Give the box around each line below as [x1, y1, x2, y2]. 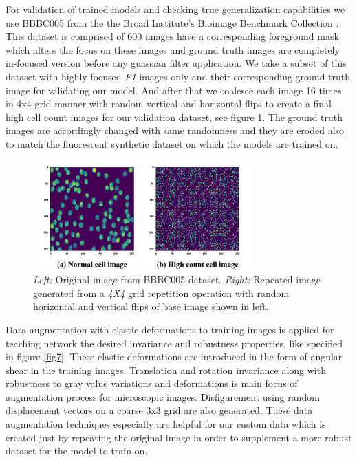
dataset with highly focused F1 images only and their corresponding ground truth [6, 69, 351, 83]
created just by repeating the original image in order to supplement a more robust [6, 430, 352, 444]
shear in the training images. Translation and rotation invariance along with [6, 362, 326, 377]
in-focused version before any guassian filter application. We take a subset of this [6, 56, 347, 70]
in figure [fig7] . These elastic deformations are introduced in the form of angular [6, 349, 343, 364]
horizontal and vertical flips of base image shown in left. [33, 299, 269, 314]
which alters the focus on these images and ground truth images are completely [6, 42, 340, 56]
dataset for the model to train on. [6, 443, 148, 458]
